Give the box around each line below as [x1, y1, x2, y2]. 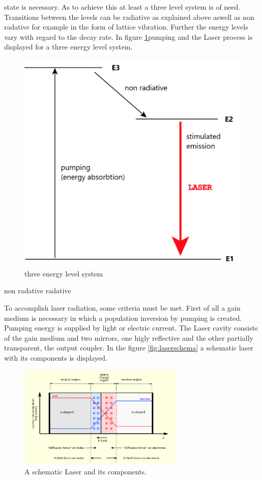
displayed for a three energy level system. [4, 41, 133, 52]
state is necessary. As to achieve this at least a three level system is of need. [4, 2, 241, 12]
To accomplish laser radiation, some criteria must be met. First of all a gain [4, 302, 241, 313]
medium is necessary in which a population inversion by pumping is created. [4, 312, 242, 323]
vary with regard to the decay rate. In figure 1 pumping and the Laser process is [4, 31, 253, 42]
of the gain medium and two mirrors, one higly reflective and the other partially [4, 332, 253, 343]
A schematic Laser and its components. [24, 466, 147, 476]
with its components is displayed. [4, 352, 107, 363]
